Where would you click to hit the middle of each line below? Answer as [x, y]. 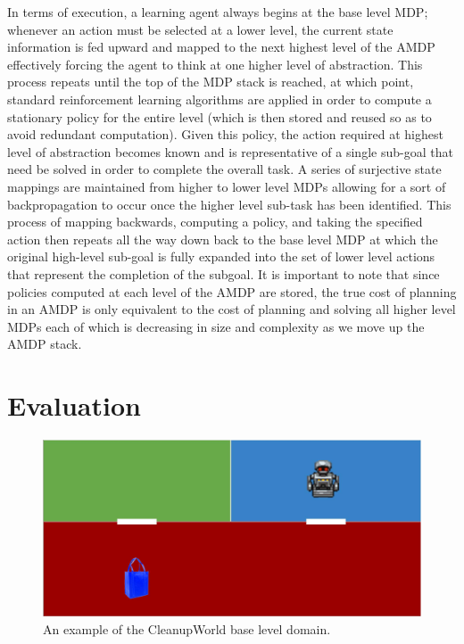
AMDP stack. [45, 344]
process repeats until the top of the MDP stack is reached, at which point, [211, 82]
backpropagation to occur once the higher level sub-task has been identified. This [229, 204]
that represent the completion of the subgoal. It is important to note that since [224, 273]
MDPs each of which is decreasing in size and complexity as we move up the [216, 326]
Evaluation [74, 405]
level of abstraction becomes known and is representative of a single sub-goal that [230, 151]
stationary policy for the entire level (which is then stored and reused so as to [220, 116]
